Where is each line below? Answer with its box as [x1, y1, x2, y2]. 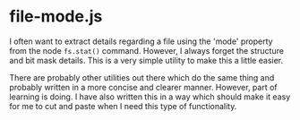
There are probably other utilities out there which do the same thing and [9, 72, 275, 82]
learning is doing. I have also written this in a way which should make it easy [9, 91, 291, 102]
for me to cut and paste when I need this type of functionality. [9, 100, 237, 111]
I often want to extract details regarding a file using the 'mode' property [9, 36, 273, 47]
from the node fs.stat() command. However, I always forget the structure [9, 45, 285, 56]
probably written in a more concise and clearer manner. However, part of [9, 81, 278, 92]
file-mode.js [9, 6, 103, 27]
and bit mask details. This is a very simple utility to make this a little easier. [9, 55, 284, 65]
